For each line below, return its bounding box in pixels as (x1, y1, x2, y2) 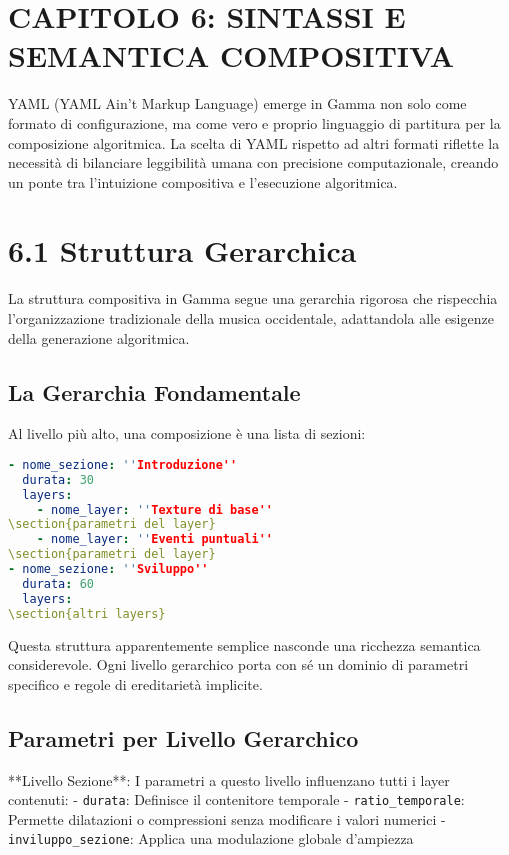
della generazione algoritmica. (8, 327, 190, 348)
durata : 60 (22, 576, 94, 591)
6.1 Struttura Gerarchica (8, 230, 357, 271)
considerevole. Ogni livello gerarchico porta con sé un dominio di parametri (8, 654, 469, 675)
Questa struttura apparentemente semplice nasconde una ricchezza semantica (8, 634, 481, 655)
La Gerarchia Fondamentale (8, 376, 301, 407)
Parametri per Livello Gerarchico (8, 722, 359, 753)
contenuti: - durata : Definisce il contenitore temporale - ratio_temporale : (8, 789, 465, 810)
